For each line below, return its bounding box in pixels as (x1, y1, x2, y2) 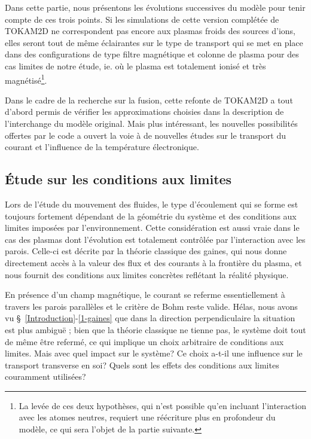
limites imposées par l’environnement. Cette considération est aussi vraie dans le (5, 221, 300, 234)
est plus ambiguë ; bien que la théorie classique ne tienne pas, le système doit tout (5, 323, 306, 336)
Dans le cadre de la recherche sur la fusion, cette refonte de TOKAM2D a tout (5, 93, 293, 106)
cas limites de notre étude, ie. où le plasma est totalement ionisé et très (5, 59, 266, 72)
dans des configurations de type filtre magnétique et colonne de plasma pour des (5, 48, 299, 60)
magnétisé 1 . (5, 72, 47, 86)
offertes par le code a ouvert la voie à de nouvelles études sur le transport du (5, 129, 286, 141)
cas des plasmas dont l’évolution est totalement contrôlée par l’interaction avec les (5, 233, 306, 245)
